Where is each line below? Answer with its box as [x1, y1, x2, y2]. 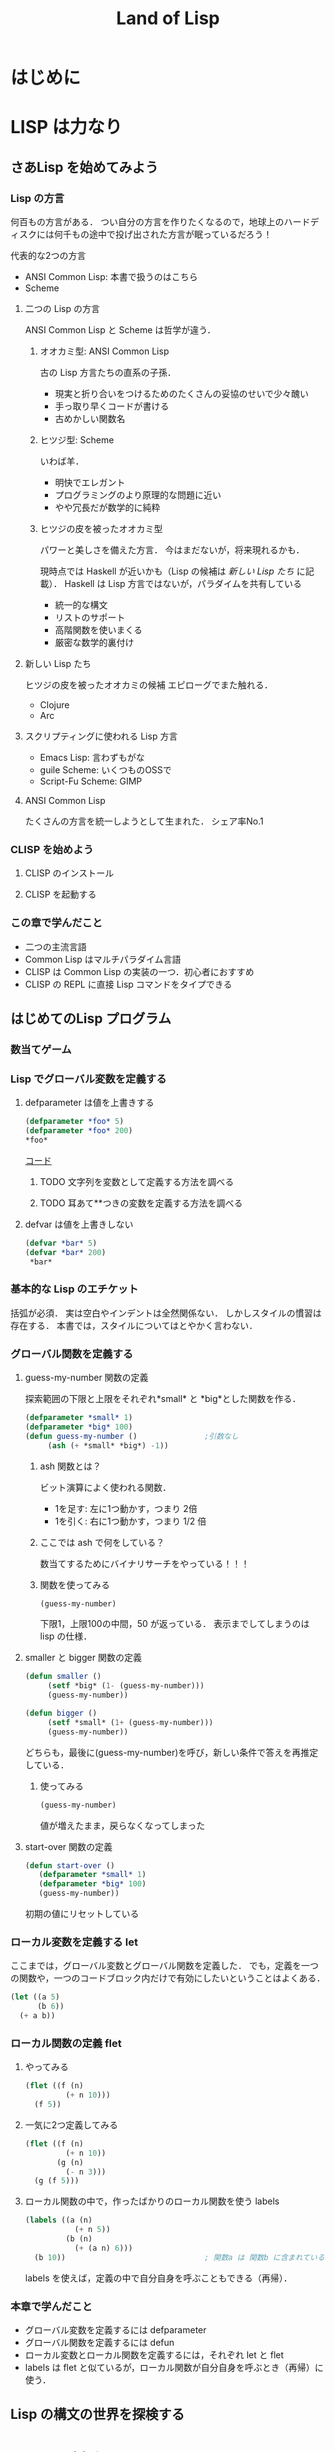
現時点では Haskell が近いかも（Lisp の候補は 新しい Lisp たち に [39, 565, 306, 577]
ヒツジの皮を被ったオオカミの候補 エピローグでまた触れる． [24, 679, 273, 691]
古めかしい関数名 [54, 413, 126, 425]
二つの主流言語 [24, 940, 87, 952]
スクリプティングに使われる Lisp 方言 [24, 730, 178, 742]
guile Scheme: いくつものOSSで [39, 764, 172, 776]
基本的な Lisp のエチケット [10, 1282, 139, 1296]
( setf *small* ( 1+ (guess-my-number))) [47, 1717, 214, 1727]
